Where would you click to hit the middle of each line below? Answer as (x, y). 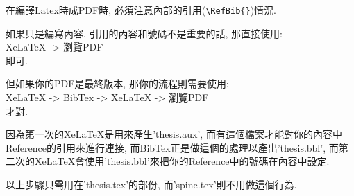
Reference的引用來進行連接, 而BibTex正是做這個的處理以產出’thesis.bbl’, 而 (172, 147)
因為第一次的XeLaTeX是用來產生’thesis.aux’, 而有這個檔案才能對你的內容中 (174, 134)
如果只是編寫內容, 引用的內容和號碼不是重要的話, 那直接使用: (144, 33)
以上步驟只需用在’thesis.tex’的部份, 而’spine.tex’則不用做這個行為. (151, 184)
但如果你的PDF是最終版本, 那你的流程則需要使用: (117, 83)
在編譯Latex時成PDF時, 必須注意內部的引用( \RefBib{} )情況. (141, 10)
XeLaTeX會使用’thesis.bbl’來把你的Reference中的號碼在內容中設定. (182, 161)
